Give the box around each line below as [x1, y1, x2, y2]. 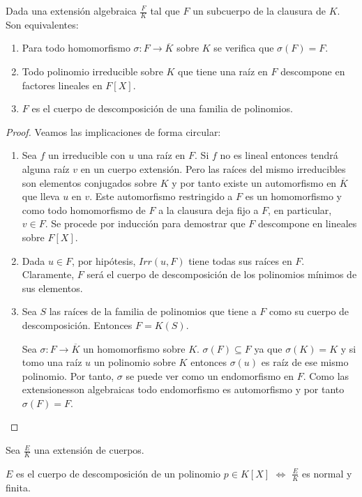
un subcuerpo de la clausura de [193, 3, 326, 17]
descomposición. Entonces [22, 317, 133, 332]
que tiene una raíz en [178, 64, 268, 79]
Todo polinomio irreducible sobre [22, 64, 163, 79]
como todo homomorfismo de [22, 202, 146, 217]
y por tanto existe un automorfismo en [172, 175, 337, 190]
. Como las [303, 368, 349, 383]
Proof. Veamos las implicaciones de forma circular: [6, 124, 221, 139]
